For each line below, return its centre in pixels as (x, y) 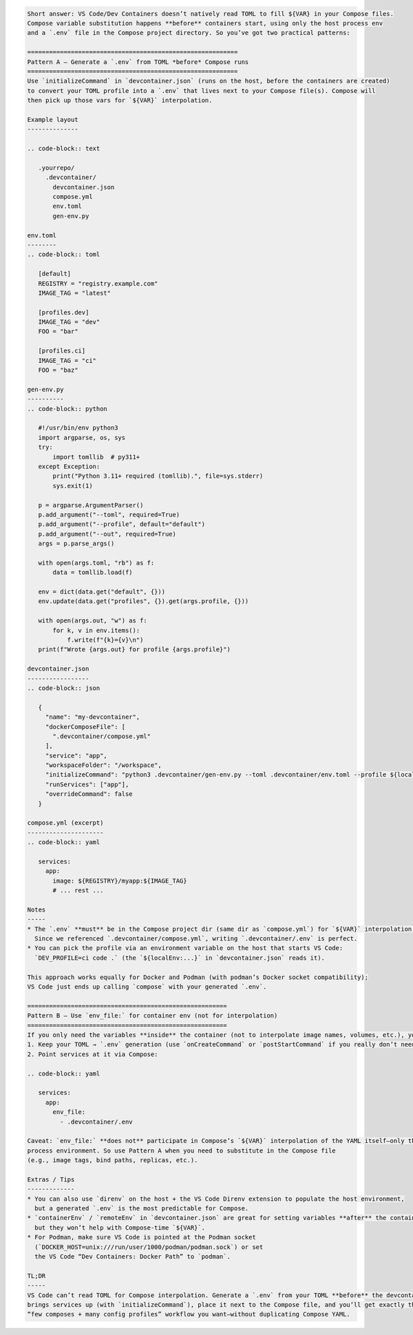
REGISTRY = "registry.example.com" (98, 283)
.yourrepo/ (56, 168)
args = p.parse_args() (76, 544)
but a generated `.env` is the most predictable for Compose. (142, 1209)
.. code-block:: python (67, 409)
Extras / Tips (51, 1179)
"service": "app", (76, 755)
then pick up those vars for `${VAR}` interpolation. (120, 101)
